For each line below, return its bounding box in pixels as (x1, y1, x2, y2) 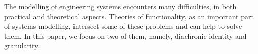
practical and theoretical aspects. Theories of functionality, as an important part (4, 11, 254, 21)
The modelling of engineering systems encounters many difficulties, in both (4, 1, 237, 11)
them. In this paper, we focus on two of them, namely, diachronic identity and (4, 30, 247, 41)
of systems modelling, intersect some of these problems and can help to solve (4, 21, 242, 31)
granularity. (4, 40, 40, 51)
